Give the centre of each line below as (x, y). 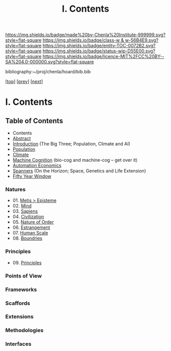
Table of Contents (34, 121)
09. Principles (27, 262)
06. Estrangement (31, 227)
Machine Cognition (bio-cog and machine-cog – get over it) (75, 160)
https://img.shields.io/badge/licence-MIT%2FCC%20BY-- (103, 56)
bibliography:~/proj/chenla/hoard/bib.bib (48, 72)
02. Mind (22, 206)
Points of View (24, 276)
